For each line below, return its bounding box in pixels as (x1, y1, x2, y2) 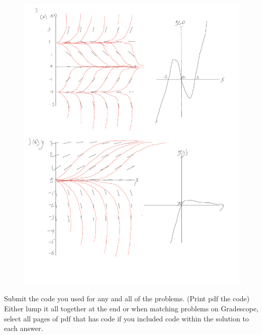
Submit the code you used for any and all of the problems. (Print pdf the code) (4, 293, 250, 304)
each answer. (4, 323, 43, 333)
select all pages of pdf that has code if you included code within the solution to (4, 313, 249, 323)
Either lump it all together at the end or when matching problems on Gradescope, (4, 303, 258, 313)
